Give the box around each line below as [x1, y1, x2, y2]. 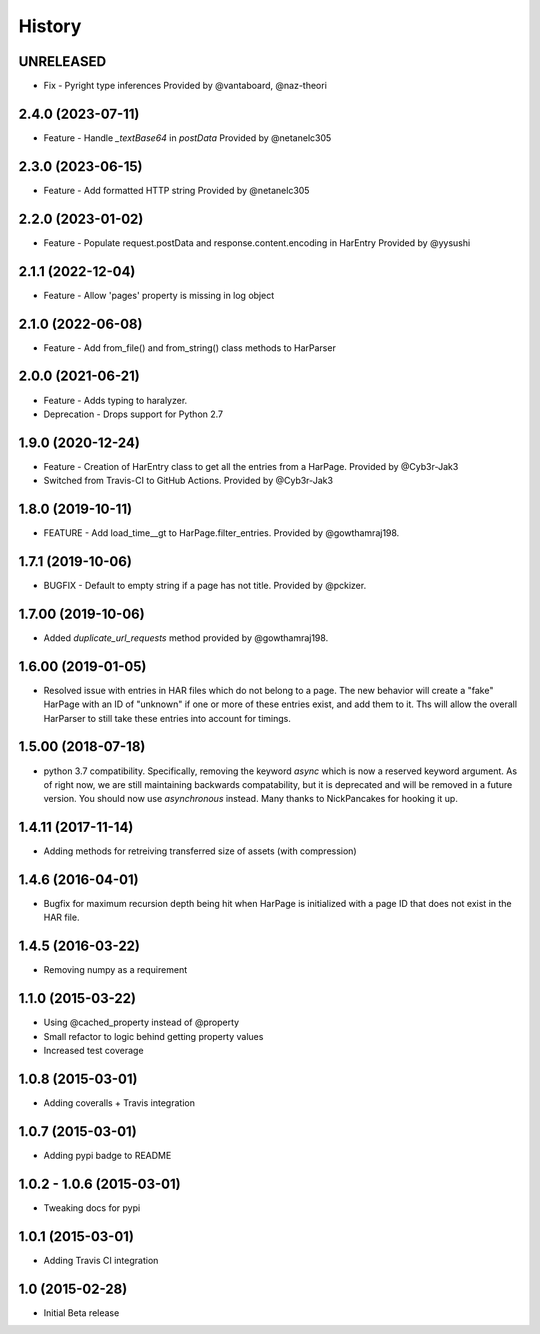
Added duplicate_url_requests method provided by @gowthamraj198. [43, 631, 329, 644]
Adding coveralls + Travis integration [43, 1096, 195, 1109]
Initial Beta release [43, 1306, 120, 1319]
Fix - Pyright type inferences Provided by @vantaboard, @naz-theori [43, 80, 327, 92]
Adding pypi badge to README [43, 1149, 172, 1161]
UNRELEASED [18, 53, 107, 70]
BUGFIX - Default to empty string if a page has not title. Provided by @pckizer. [43, 580, 367, 591]
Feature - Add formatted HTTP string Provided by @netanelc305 [43, 184, 310, 196]
